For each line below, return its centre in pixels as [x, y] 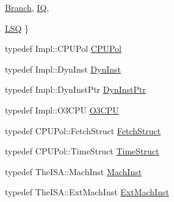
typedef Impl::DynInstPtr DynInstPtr [75, 89]
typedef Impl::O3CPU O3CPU [62, 110]
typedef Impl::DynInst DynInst [63, 69]
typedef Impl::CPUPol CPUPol [63, 49]
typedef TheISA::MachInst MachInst [74, 171]
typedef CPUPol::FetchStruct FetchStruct [83, 130]
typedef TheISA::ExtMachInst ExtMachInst [87, 192]
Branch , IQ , [27, 7]
